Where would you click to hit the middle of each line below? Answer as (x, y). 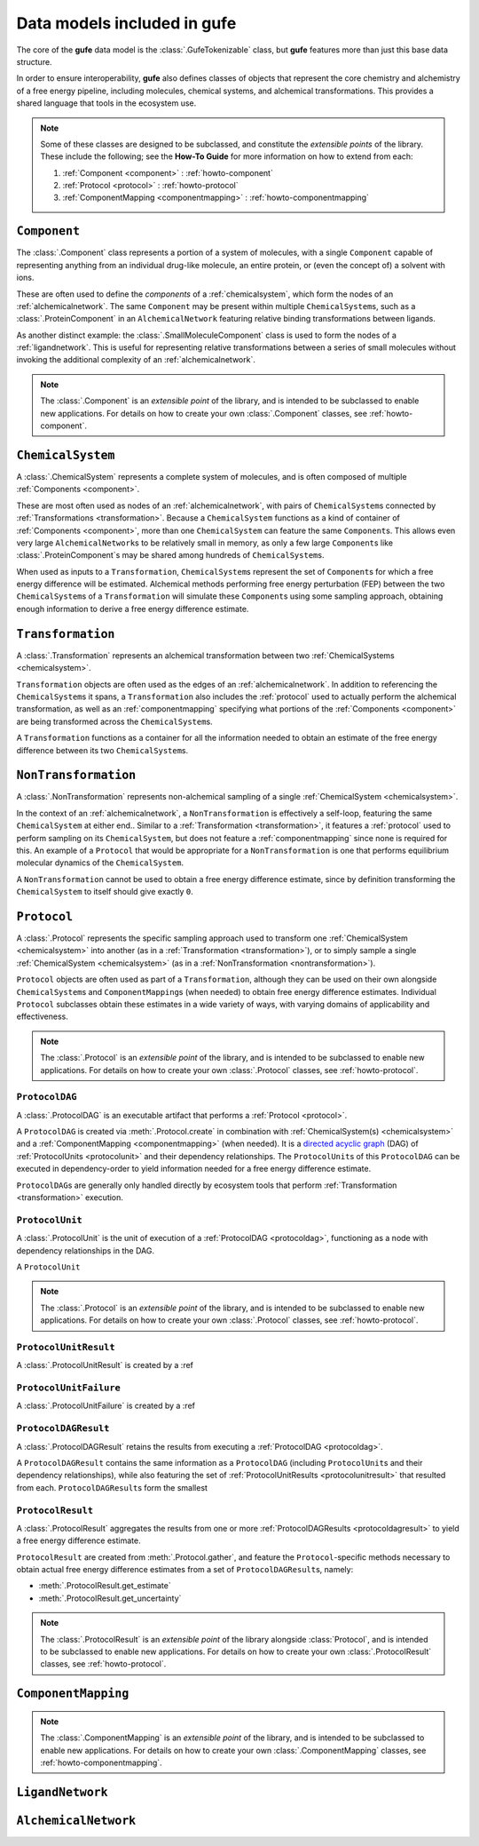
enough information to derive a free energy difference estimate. (133, 609)
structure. (34, 61)
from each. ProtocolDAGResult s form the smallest (112, 1487)
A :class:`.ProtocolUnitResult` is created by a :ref (105, 1365)
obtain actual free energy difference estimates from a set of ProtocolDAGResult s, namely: (185, 1570)
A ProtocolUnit (48, 1267)
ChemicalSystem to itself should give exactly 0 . (105, 892)
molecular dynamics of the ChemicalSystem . (100, 863)
